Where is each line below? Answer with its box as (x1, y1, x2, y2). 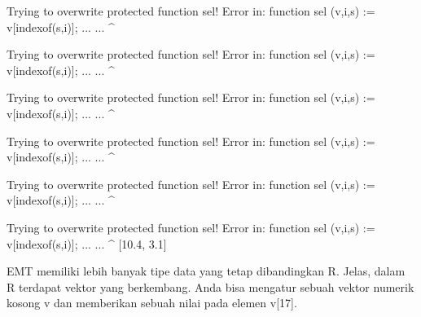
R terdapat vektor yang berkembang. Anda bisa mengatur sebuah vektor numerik (7, 278, 414, 295)
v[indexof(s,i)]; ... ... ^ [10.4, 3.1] (7, 235, 167, 252)
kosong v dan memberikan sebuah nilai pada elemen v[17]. (7, 294, 297, 311)
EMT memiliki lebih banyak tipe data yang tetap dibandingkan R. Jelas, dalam (7, 262, 406, 280)
